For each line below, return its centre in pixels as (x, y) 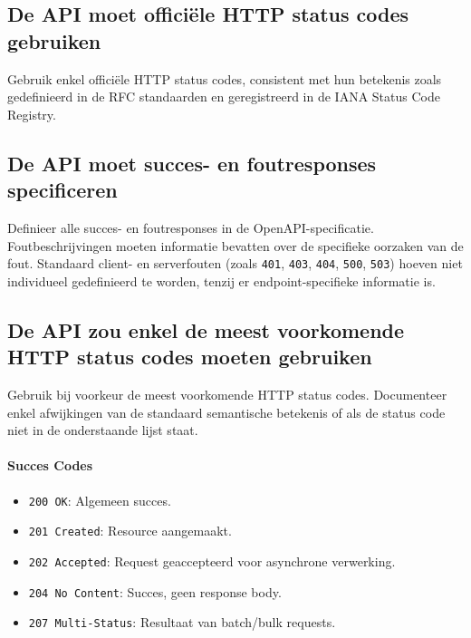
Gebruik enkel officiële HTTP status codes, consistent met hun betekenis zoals (225, 78)
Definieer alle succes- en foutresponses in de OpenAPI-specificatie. (191, 227)
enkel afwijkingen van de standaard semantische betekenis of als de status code (226, 412)
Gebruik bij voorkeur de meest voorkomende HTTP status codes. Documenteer (227, 394)
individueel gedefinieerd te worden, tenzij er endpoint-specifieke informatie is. (221, 280)
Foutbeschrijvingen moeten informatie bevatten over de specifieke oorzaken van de (235, 245)
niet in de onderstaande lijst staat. (103, 430)
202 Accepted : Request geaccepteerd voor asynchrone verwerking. (212, 561)
